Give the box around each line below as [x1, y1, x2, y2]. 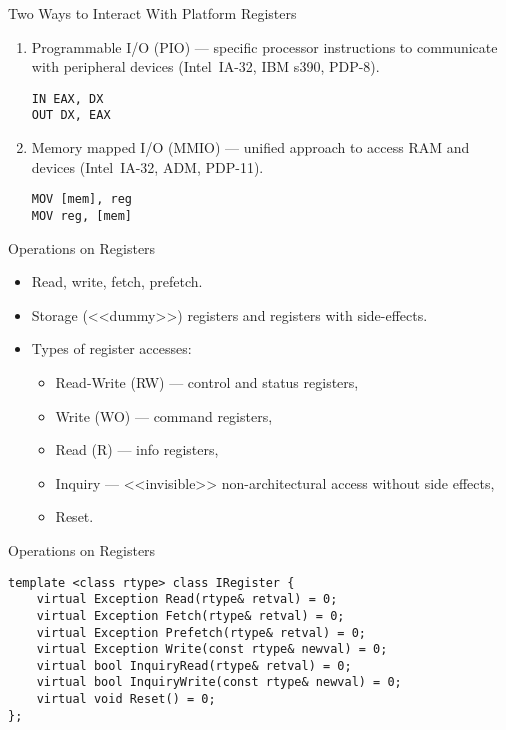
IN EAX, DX [31, 91, 104, 106]
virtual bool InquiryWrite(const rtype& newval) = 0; [36, 675, 402, 690]
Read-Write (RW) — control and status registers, [55, 371, 359, 392]
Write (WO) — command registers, [55, 405, 273, 426]
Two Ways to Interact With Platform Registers [8, 3, 297, 23]
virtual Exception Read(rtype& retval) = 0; [36, 592, 338, 607]
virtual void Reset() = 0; [36, 692, 216, 707]
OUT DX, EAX [31, 108, 111, 123]
